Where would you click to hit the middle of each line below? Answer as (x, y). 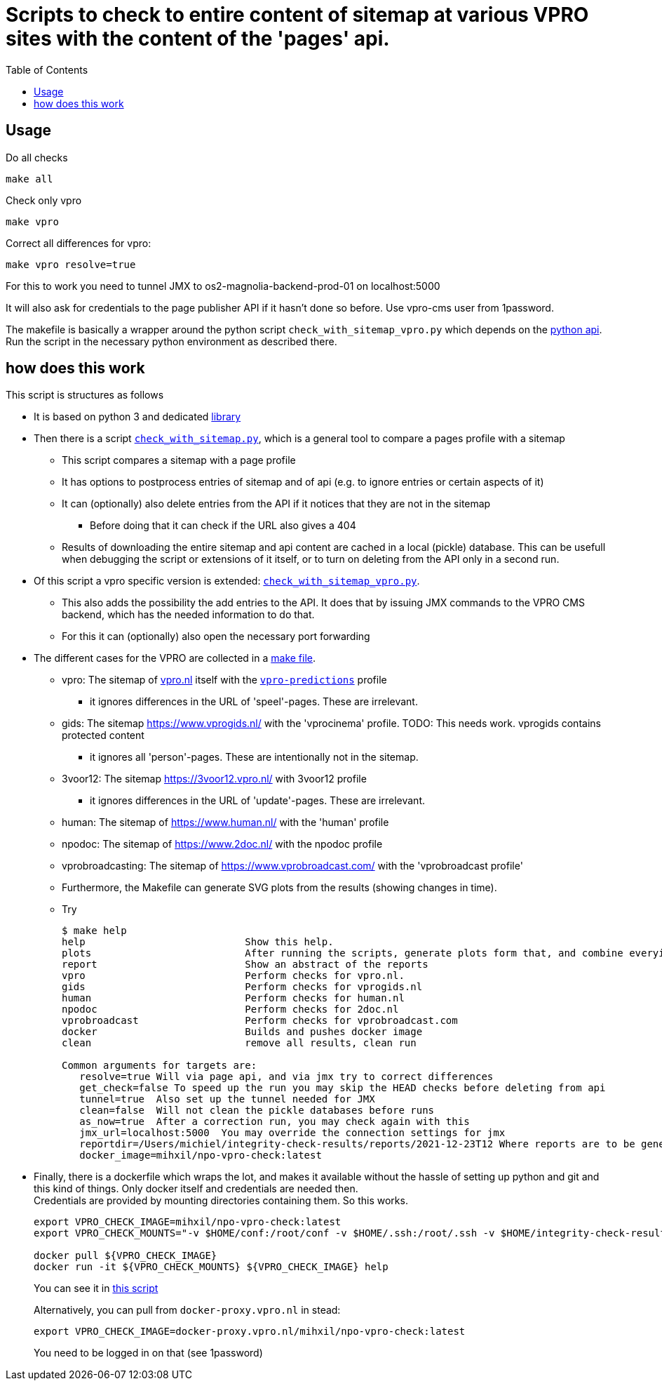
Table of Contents (47, 69)
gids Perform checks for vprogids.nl (242, 987)
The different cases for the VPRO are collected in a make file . (175, 658)
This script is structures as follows (85, 395)
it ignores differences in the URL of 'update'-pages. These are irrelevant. (257, 801)
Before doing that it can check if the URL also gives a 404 (223, 526)
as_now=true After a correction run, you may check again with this (275, 1122)
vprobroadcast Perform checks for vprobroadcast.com (260, 1021)
